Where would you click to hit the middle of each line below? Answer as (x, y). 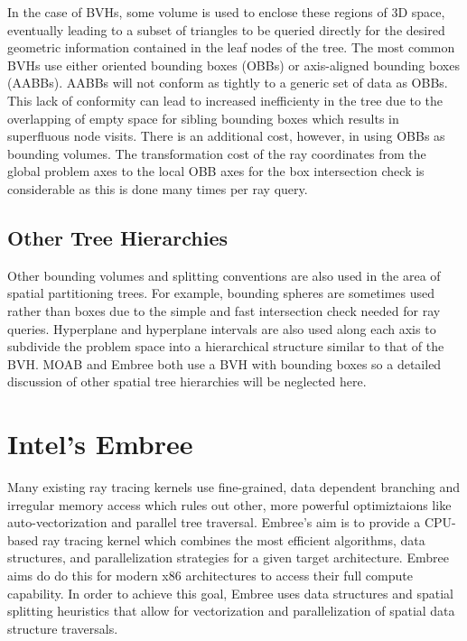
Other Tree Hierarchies (118, 237)
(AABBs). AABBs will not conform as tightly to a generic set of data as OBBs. (228, 83)
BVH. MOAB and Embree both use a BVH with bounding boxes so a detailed (224, 363)
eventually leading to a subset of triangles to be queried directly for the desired (226, 29)
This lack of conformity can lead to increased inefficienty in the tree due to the (225, 100)
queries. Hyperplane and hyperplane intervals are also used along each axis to (222, 328)
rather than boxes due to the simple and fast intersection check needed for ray (224, 310)
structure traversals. (63, 628)
